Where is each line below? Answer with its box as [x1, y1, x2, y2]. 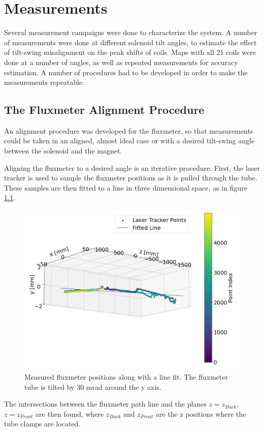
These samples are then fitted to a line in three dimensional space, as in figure [4, 182, 247, 193]
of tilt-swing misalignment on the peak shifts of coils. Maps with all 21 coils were [4, 47, 256, 57]
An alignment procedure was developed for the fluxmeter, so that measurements [4, 125, 253, 136]
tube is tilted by [24, 381, 75, 392]
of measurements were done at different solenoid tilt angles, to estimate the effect [4, 37, 257, 47]
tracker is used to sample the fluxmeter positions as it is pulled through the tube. [4, 172, 257, 183]
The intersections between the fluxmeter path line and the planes [4, 398, 207, 409]
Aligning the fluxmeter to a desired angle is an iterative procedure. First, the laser [4, 162, 260, 173]
